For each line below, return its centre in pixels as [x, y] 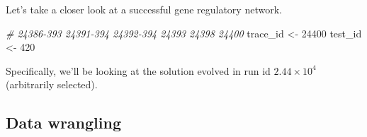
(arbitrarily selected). [52, 84]
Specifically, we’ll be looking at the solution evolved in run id [138, 70]
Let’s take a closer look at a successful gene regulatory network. [144, 9]
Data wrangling [63, 123]
